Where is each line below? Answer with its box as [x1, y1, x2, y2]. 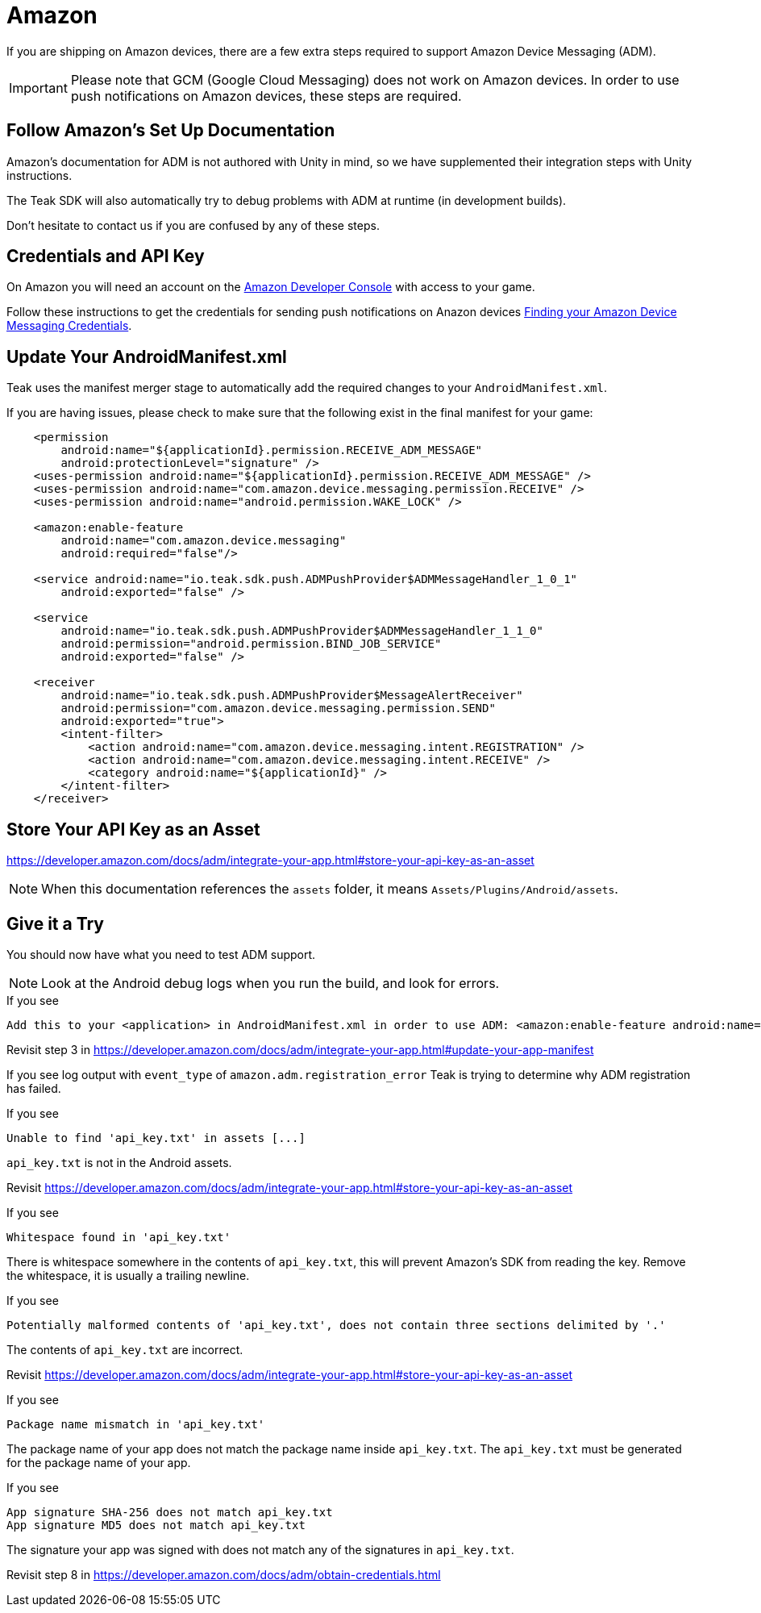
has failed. [6, 1081, 61, 1095]
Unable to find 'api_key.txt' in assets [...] [6, 1131, 306, 1144]
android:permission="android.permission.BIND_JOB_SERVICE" [60, 637, 442, 651]
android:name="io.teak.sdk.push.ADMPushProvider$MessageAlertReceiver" [60, 689, 523, 702]
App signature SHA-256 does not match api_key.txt [6, 1505, 333, 1519]
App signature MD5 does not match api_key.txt [6, 1518, 306, 1532]
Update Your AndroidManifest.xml [6, 346, 287, 367]
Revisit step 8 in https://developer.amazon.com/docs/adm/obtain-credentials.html [6, 1567, 441, 1582]
